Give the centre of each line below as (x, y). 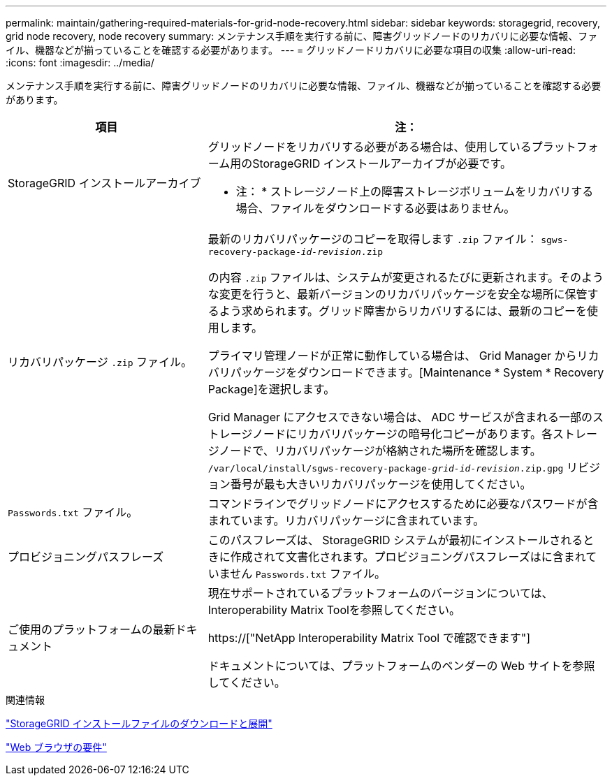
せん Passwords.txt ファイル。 (308, 574)
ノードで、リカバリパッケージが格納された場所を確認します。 (380, 451)
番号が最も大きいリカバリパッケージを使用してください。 (381, 484)
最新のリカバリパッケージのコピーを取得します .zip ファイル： (373, 239)
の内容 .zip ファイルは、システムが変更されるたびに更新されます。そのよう (406, 277)
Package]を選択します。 (271, 389)
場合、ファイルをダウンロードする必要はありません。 (376, 208)
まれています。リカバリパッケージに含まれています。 (346, 520)
